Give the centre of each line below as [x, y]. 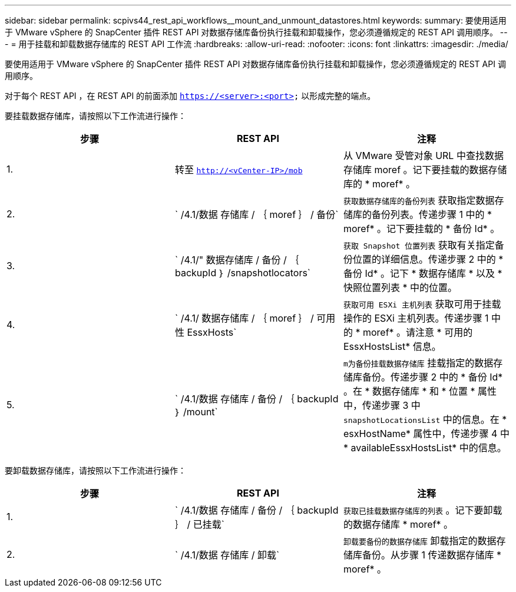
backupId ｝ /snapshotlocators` [243, 273]
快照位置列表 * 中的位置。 [400, 287]
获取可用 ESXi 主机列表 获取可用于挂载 [422, 304]
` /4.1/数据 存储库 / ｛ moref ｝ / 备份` [257, 214]
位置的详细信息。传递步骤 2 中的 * [428, 259]
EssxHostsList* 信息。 [392, 346]
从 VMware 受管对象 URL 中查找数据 [423, 156]
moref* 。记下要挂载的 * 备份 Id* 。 [421, 229]
